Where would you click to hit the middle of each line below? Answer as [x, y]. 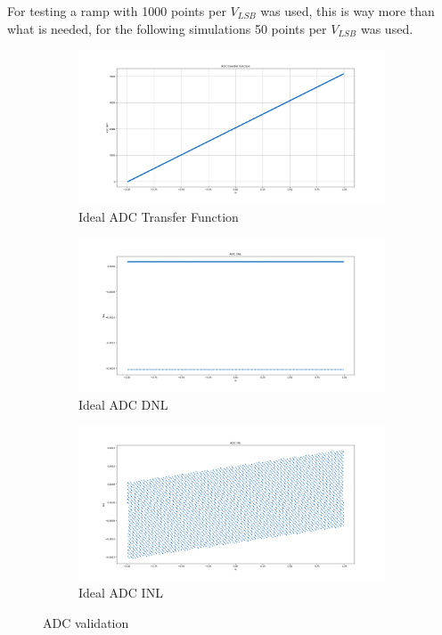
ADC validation [86, 622]
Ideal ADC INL [121, 593]
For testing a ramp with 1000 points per [117, 11]
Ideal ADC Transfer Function [159, 216]
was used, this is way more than [348, 11]
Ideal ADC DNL [123, 404]
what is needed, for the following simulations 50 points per [167, 28]
